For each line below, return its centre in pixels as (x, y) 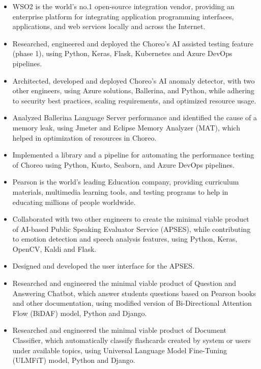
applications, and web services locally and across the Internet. (109, 26)
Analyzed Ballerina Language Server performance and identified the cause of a (135, 117)
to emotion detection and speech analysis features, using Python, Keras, (125, 239)
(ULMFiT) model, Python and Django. (74, 360)
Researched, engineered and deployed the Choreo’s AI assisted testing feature (133, 43)
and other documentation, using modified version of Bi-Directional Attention (132, 303)
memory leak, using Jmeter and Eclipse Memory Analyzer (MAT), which (126, 127)
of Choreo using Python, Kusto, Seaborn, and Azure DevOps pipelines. (123, 164)
